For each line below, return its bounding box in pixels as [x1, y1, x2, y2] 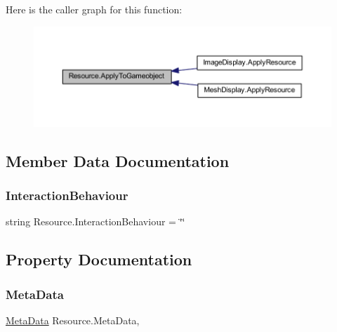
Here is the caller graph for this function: [6, 2, 183, 16]
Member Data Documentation [6, 150, 230, 171]
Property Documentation [6, 248, 192, 270]
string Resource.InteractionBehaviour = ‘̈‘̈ [6, 214, 185, 229]
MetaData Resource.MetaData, [6, 312, 140, 327]
